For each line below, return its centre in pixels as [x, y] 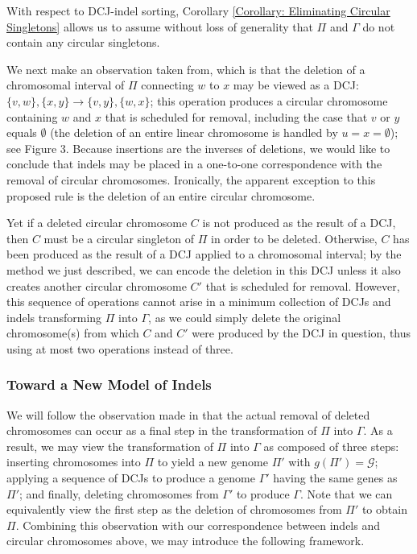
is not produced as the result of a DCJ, [299, 223]
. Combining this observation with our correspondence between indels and [198, 525]
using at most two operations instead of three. [120, 348]
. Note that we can [346, 493]
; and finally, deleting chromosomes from [119, 493]
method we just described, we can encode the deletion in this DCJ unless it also [204, 269]
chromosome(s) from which [73, 333]
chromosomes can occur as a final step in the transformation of [162, 430]
